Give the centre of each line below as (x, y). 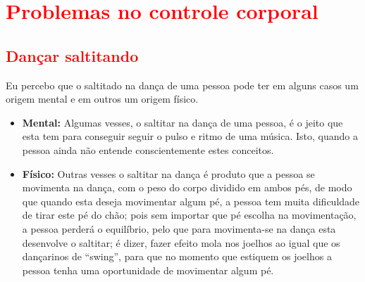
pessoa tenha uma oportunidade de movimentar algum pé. (148, 270)
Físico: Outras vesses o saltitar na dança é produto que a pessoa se (168, 173)
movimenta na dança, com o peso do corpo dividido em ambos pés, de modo (187, 187)
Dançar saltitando (72, 55)
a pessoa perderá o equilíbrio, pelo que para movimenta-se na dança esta (179, 228)
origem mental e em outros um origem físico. (102, 99)
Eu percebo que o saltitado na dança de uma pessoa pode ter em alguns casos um (182, 85)
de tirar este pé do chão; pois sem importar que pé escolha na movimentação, (189, 215)
